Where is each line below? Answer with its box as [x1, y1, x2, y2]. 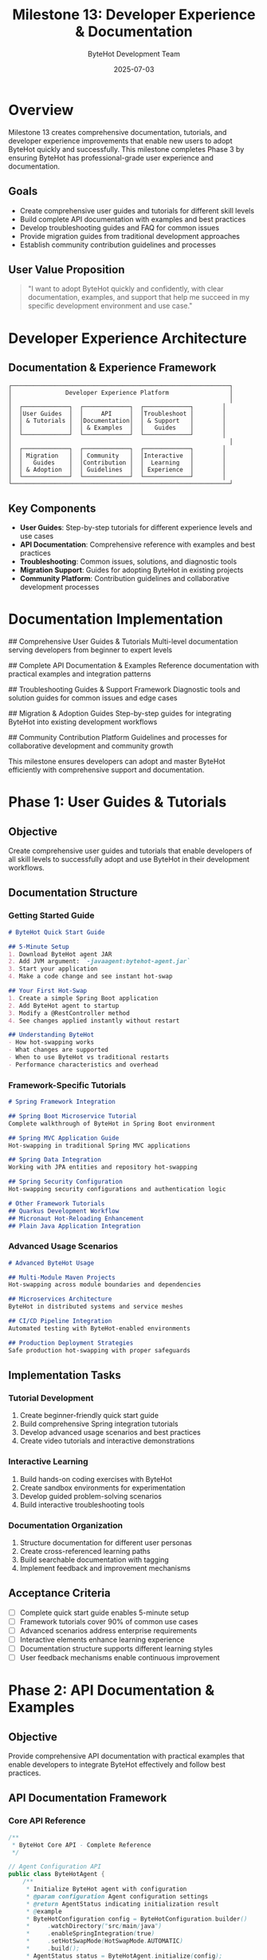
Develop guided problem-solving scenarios [19, 1491, 162, 1500]
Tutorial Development [8, 1392, 94, 1404]
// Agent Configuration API [8, 1862, 102, 1871]
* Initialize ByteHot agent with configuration [26, 1885, 187, 1893]
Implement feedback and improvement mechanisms [19, 1563, 191, 1572]
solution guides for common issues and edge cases [8, 693, 178, 703]
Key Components [8, 501, 96, 515]
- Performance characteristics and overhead [8, 1061, 159, 1069]
